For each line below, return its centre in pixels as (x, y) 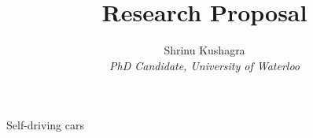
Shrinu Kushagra (204, 50)
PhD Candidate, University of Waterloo (204, 65)
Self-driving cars (45, 125)
